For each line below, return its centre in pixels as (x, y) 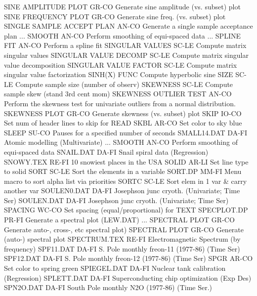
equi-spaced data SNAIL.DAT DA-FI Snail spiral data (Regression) (106, 151)
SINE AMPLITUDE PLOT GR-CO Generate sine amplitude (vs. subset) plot (122, 6)
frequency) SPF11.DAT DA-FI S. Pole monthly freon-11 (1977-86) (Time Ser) (122, 248)
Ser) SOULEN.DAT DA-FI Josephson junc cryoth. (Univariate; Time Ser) (116, 200)
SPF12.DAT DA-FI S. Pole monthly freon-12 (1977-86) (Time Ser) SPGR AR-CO (128, 258)
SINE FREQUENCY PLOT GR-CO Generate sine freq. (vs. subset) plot (115, 16)
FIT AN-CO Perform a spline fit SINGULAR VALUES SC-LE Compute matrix (125, 45)
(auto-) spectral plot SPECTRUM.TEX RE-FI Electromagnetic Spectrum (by (122, 239)
